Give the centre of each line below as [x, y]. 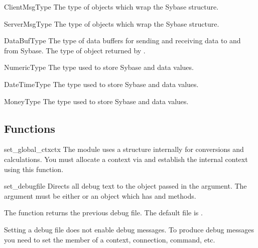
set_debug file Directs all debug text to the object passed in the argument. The [125, 186]
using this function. [34, 169]
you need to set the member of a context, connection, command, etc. [110, 239]
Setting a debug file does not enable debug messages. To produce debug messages [129, 229]
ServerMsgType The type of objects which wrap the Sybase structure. [112, 23]
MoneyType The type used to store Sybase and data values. [96, 101]
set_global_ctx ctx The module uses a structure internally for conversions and [124, 149]
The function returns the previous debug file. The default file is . [103, 213]
